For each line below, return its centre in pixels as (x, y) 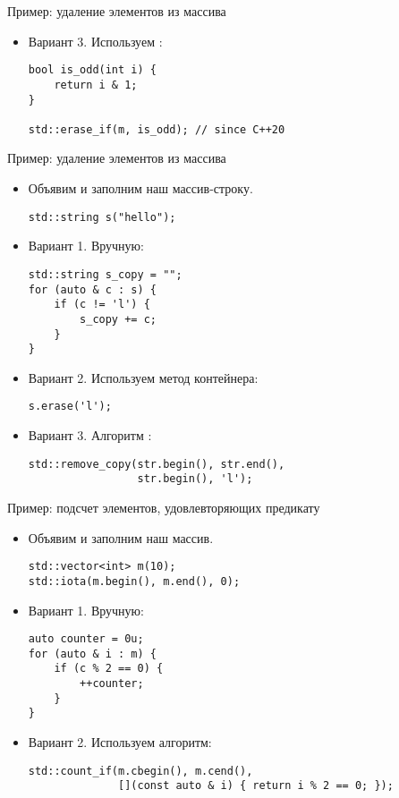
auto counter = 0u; (86, 639)
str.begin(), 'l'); (195, 479)
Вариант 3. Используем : (95, 41)
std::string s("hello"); (102, 217)
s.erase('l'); (70, 407)
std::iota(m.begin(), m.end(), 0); (134, 581)
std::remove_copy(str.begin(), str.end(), (157, 464)
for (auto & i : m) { (92, 654)
